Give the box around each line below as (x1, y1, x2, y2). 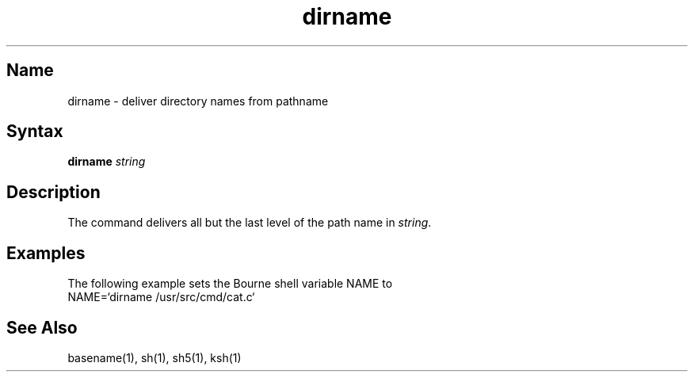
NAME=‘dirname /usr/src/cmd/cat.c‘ (67, 290, 255, 304)
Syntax (6, 121, 63, 142)
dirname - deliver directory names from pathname (67, 94, 329, 108)
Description (6, 181, 101, 202)
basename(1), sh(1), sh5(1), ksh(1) (67, 350, 242, 365)
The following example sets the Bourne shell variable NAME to (67, 277, 393, 291)
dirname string (67, 155, 146, 169)
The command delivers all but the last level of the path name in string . (67, 216, 432, 230)
